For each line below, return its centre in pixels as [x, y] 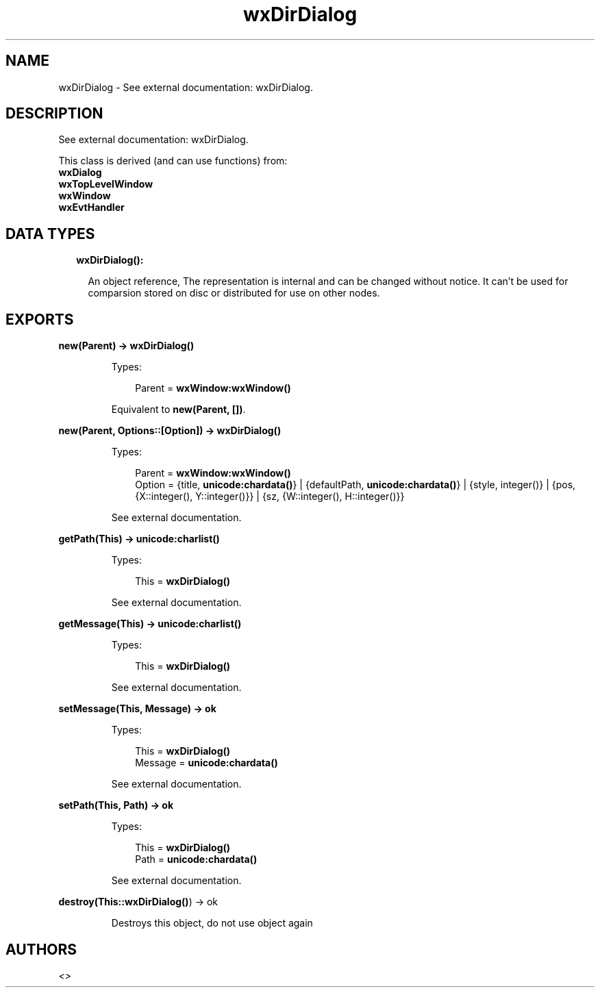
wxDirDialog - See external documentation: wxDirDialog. [186, 87]
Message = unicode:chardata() [207, 763]
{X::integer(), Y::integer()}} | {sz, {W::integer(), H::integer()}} [270, 496]
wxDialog [80, 173]
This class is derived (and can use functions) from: [173, 161]
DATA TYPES [50, 234]
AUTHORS [41, 949]
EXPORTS [40, 319]
